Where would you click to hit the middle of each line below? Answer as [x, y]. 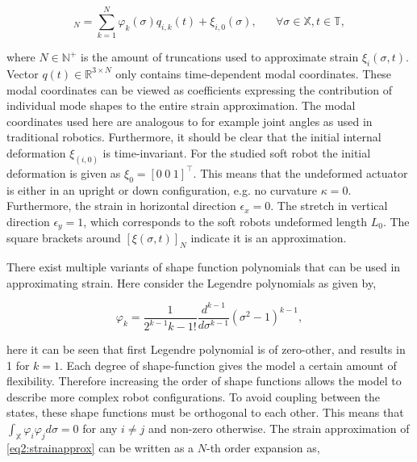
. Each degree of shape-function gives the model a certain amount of [228, 365]
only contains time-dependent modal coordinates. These [254, 73]
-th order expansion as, [263, 447]
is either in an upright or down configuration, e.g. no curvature [162, 189]
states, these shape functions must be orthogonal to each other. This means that [205, 412]
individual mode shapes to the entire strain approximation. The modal [181, 105]
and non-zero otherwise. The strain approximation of [279, 428]
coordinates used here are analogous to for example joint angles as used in [190, 121]
